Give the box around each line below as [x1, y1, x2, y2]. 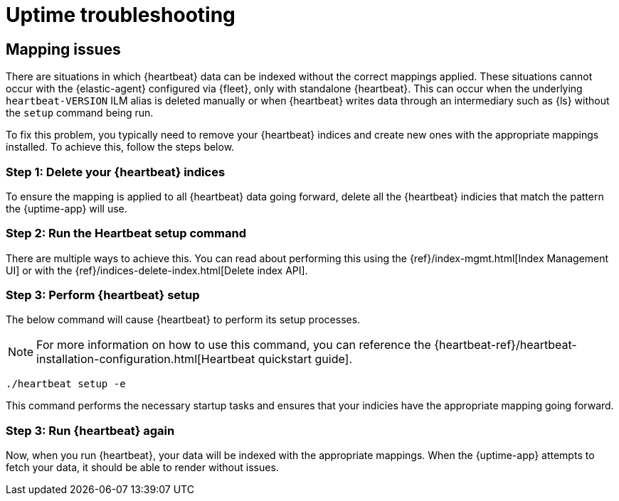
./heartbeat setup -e [6, 378, 126, 390]
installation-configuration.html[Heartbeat [36, 352, 255, 367]
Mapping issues [6, 40, 121, 58]
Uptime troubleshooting [6, 3, 236, 27]
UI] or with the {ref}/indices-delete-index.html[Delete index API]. [6, 264, 308, 276]
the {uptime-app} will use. [6, 202, 127, 215]
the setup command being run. [6, 107, 154, 119]
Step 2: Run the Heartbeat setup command [6, 226, 246, 241]
